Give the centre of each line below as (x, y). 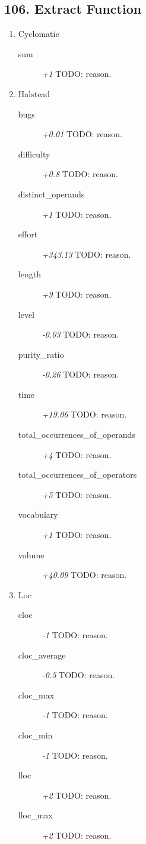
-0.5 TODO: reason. (78, 675)
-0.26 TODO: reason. (80, 374)
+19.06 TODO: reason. (84, 414)
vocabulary (38, 514)
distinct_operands (51, 194)
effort (28, 234)
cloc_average (42, 655)
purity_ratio (41, 354)
